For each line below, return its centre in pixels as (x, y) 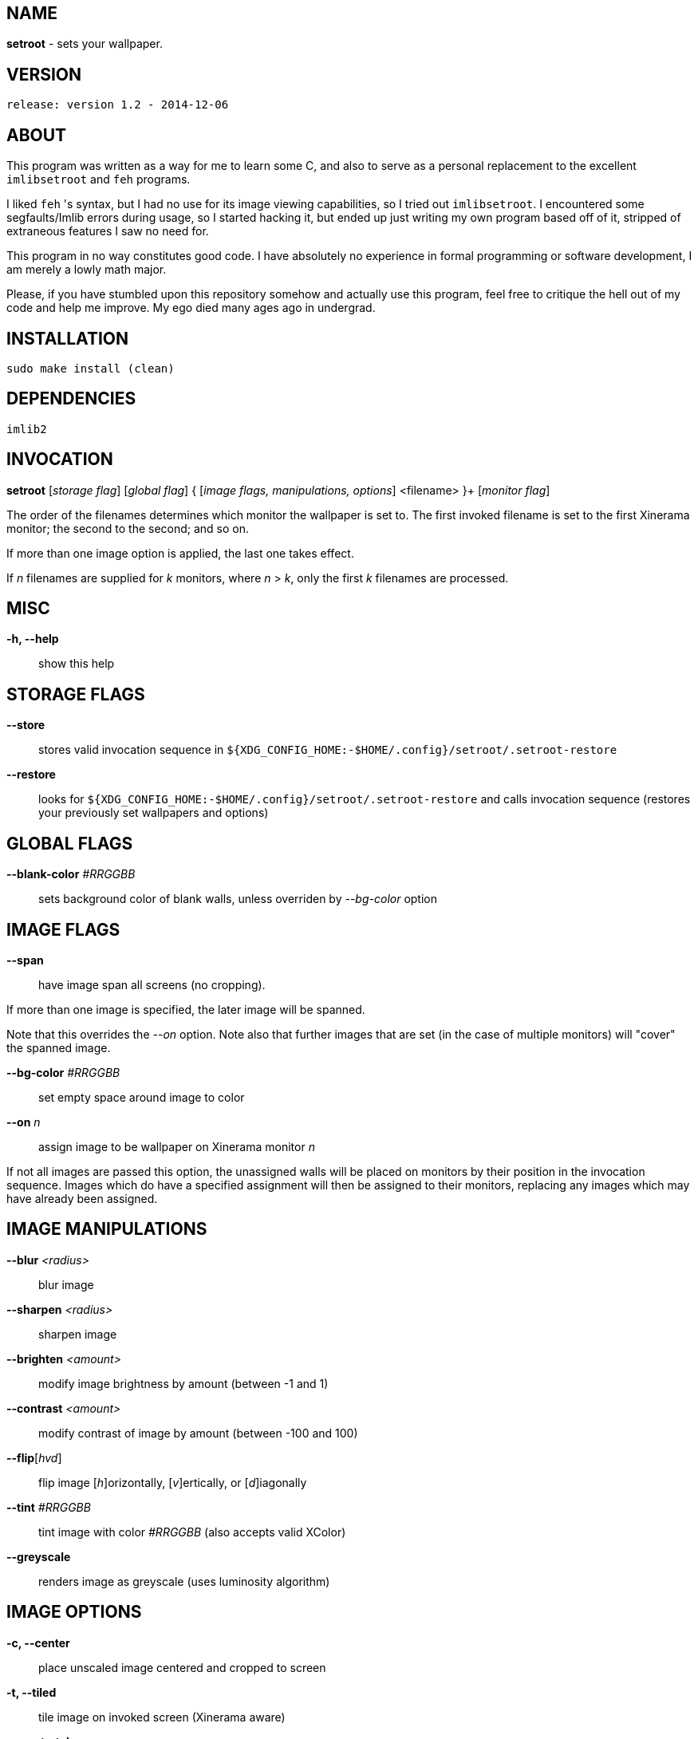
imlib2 (27, 429)
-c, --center (38, 1642)
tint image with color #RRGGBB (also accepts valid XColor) (192, 1532)
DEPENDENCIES (71, 399)
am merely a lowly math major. (87, 270)
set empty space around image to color (142, 1098)
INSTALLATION (67, 338)
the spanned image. (59, 1048)
